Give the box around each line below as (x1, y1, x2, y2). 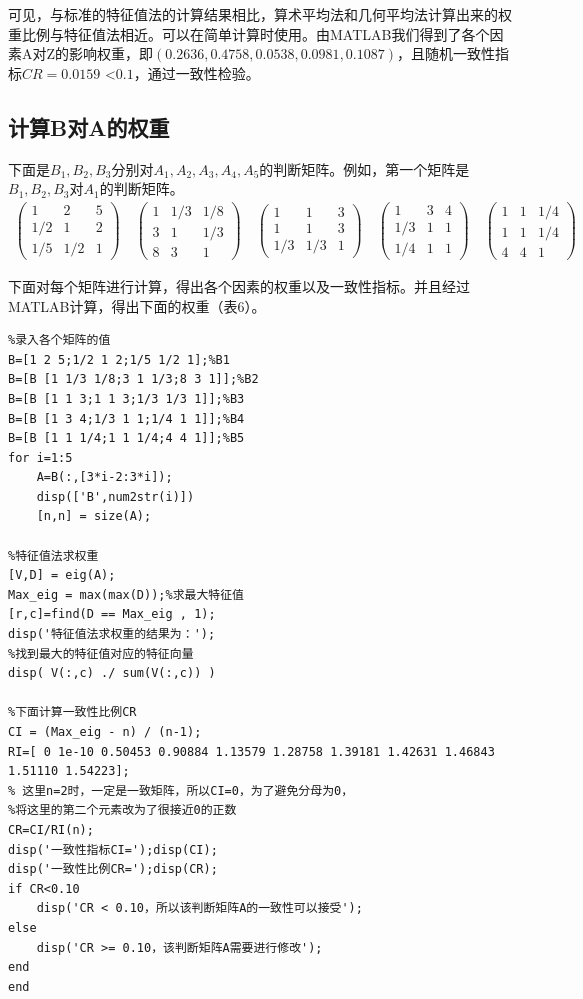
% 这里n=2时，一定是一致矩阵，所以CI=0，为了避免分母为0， (8, 783, 354, 798)
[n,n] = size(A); (36, 509, 152, 524)
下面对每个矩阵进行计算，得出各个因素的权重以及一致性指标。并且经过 (8, 275, 470, 296)
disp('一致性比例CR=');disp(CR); (8, 862, 218, 877)
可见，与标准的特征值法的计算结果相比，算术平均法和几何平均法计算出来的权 (8, 4, 512, 24)
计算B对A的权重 (8, 111, 170, 142)
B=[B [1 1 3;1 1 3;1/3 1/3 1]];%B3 (8, 391, 245, 406)
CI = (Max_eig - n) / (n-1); (8, 725, 202, 740)
